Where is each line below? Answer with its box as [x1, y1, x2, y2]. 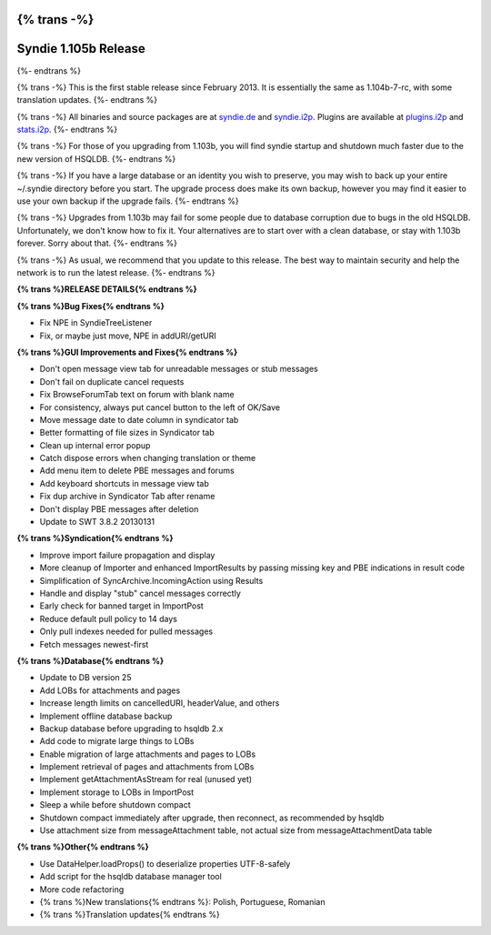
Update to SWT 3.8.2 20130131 [39, 517, 155, 528]
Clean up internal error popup [39, 439, 151, 450]
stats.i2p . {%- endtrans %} [16, 124, 118, 136]
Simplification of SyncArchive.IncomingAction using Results [39, 575, 264, 586]
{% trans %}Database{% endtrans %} [16, 655, 164, 666]
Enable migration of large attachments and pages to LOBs [39, 749, 256, 759]
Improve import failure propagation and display [39, 549, 215, 560]
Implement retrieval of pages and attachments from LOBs [39, 761, 255, 772]
